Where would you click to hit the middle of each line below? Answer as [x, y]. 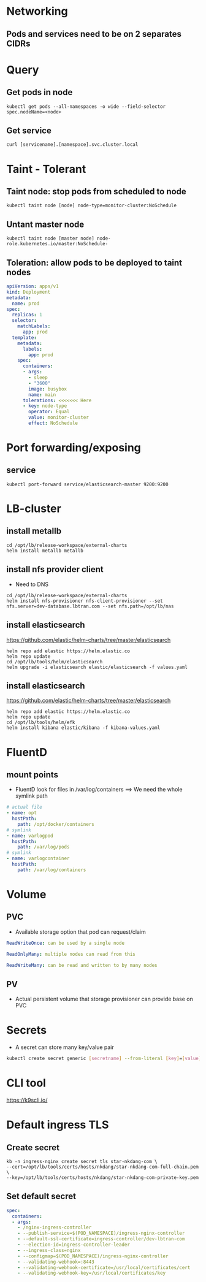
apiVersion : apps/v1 [33, 286]
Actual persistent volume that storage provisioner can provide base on [104, 999]
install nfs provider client [55, 569]
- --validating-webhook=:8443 [56, 1262]
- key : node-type [45, 406]
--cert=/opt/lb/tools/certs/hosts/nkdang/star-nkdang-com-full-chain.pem [103, 1167]
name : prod [26, 303]
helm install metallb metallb [45, 551]
